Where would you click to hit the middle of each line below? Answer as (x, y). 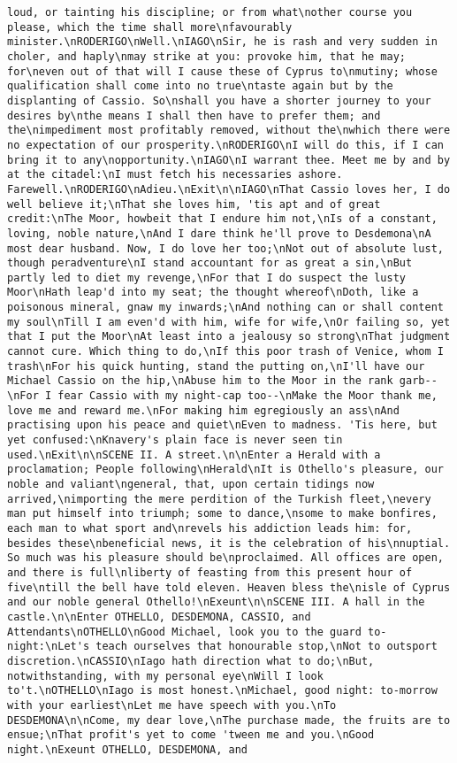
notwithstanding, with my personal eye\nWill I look (165, 676)
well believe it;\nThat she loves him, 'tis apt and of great (194, 204)
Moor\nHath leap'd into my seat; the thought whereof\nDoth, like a (213, 293)
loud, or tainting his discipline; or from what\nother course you (210, 12)
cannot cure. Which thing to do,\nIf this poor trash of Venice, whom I (225, 352)
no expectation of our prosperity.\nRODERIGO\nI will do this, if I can (225, 145)
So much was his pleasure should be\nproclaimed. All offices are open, (225, 558)
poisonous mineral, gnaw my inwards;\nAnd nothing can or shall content (225, 308)
